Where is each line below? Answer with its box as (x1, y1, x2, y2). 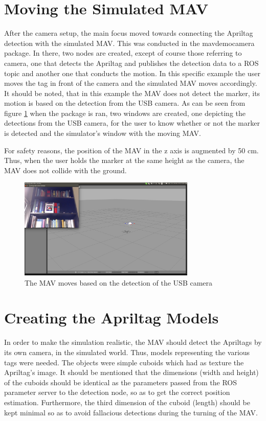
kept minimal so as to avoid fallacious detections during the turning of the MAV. (4, 407, 258, 417)
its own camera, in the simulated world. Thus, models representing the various (4, 347, 250, 357)
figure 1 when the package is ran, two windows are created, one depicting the (4, 107, 246, 118)
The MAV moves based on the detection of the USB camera (25, 277, 213, 288)
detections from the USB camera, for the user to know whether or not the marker (4, 118, 260, 128)
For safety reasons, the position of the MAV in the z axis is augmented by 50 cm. (4, 145, 259, 155)
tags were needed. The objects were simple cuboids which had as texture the (4, 357, 244, 367)
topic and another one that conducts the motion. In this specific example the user (4, 67, 260, 78)
